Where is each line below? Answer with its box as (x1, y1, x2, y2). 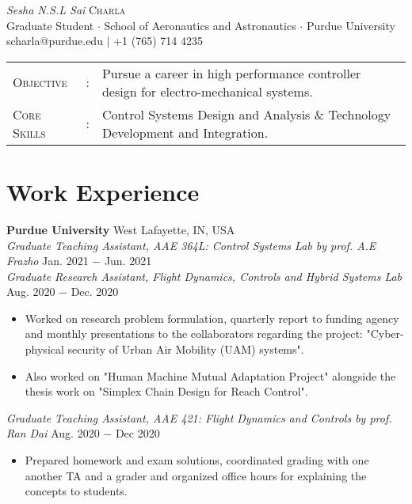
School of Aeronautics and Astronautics (104, 17, 296, 33)
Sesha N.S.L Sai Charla (6, 2, 126, 17)
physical (25, 341, 64, 358)
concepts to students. (25, 483, 128, 499)
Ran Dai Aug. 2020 (6, 425, 100, 441)
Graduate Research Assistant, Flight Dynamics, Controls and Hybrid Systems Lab (6, 267, 402, 284)
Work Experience (6, 175, 200, 207)
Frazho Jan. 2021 (6, 252, 89, 269)
